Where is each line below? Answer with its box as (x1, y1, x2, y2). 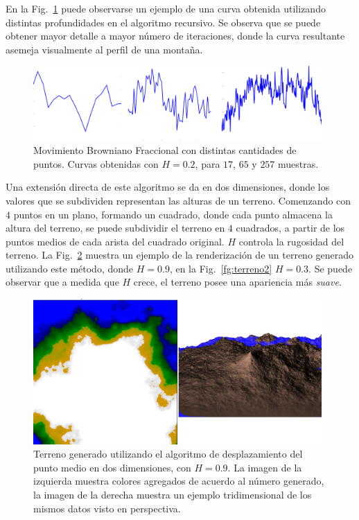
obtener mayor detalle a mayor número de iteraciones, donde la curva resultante (6, 28, 345, 43)
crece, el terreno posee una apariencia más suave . (133, 275, 342, 289)
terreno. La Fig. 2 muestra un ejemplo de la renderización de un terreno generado (6, 248, 354, 262)
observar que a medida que (6, 275, 119, 289)
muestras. (278, 156, 319, 171)
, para (195, 156, 220, 171)
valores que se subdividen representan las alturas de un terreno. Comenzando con (6, 193, 351, 207)
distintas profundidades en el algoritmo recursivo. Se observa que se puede (6, 15, 321, 29)
